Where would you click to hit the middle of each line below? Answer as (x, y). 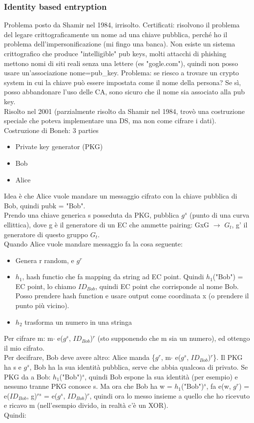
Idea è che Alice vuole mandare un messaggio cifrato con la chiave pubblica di (121, 196)
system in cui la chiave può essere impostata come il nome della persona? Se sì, (123, 82)
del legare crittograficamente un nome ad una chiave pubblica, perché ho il (116, 34)
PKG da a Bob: (27, 376)
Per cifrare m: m (29, 338)
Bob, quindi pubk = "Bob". (45, 205)
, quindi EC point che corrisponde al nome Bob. (167, 286)
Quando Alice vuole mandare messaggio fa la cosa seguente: (93, 244)
